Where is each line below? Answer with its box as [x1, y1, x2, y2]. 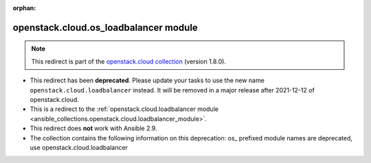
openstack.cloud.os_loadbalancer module [12, 21, 199, 34]
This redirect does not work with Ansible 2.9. [30, 124, 157, 133]
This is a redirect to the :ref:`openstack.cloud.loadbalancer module [30, 105, 219, 113]
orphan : [12, 4, 36, 12]
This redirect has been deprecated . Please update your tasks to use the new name [30, 76, 265, 85]
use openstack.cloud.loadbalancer [30, 143, 128, 151]
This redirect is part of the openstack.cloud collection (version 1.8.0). [31, 57, 227, 65]
